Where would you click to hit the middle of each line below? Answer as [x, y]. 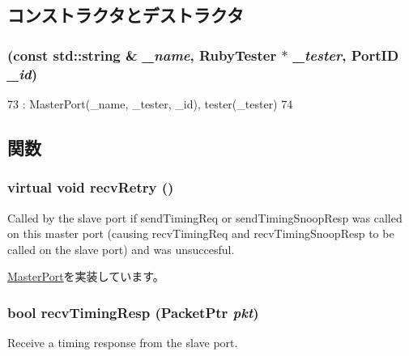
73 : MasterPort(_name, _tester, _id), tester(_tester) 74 [150, 103]
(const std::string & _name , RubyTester [142, 55]
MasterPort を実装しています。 [86, 276]
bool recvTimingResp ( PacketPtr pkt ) [133, 312]
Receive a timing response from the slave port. [123, 343]
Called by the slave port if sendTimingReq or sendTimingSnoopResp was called [205, 217]
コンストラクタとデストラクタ [126, 15]
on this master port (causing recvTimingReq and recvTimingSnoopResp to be [201, 233]
